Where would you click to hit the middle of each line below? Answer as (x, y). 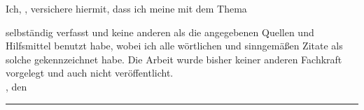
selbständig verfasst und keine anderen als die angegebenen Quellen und (160, 32)
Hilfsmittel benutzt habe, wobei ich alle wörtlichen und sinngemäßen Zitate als (174, 46)
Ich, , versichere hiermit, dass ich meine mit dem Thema (126, 8)
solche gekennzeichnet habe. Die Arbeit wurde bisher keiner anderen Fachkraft (174, 59)
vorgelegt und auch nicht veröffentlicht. (90, 73)
